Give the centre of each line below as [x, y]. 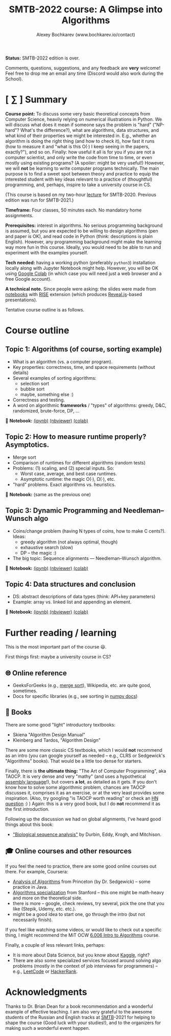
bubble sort [32, 389]
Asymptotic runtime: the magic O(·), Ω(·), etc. [68, 479]
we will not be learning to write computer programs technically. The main [82, 168]
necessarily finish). [33, 920]
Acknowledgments [46, 992]
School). [14, 79]
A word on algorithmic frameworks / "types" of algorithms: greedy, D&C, [89, 405]
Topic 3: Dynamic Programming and [64, 511]
